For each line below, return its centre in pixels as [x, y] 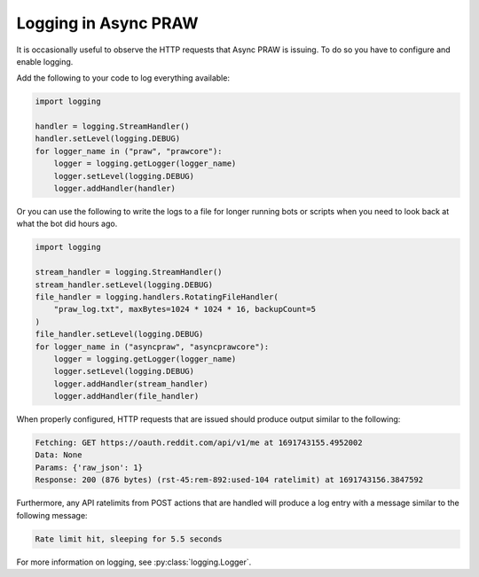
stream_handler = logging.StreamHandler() [129, 272]
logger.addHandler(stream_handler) [131, 384]
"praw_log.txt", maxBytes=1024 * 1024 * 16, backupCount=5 [185, 309]
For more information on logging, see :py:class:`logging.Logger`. [134, 562]
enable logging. [45, 61]
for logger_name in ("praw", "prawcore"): [129, 151]
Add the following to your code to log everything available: [123, 78]
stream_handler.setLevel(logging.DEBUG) [124, 285]
